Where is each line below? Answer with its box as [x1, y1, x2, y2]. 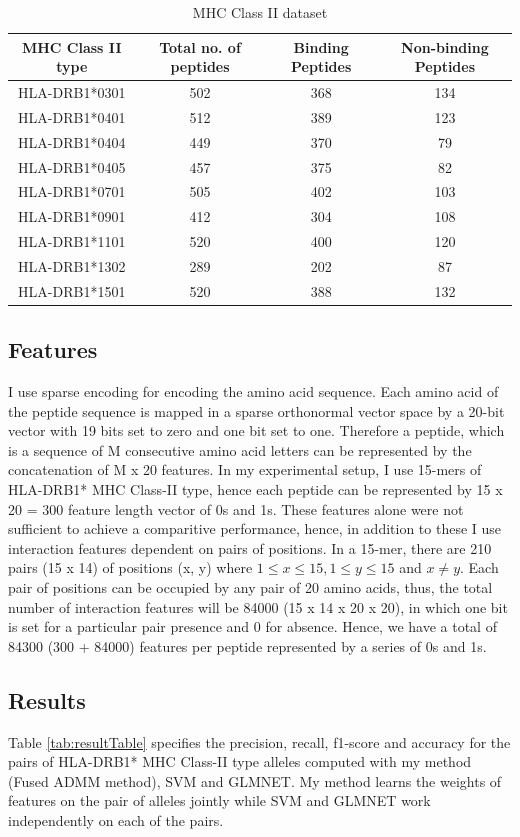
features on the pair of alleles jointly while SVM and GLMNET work [8, 790, 431, 811]
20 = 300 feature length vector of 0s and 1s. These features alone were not [8, 498, 464, 519]
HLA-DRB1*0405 [18, 156, 126, 177]
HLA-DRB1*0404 [18, 131, 126, 152]
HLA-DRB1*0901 [18, 206, 126, 227]
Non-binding [401, 36, 489, 57]
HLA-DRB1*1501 [18, 280, 126, 301]
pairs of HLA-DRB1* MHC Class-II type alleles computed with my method [8, 751, 472, 772]
